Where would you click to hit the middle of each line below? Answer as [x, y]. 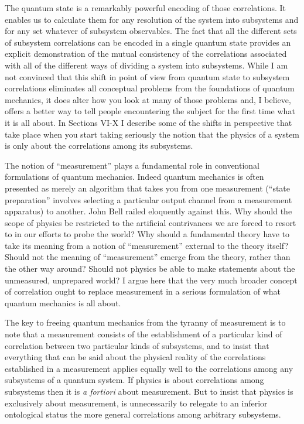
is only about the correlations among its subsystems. [99, 146]
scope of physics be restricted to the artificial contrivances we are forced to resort [151, 222]
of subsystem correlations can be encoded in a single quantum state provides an [148, 42]
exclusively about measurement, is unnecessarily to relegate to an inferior [136, 403]
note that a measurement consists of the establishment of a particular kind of [144, 334]
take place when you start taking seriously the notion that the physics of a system [152, 134]
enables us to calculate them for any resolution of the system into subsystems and [152, 19]
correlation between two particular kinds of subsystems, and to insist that [137, 345]
